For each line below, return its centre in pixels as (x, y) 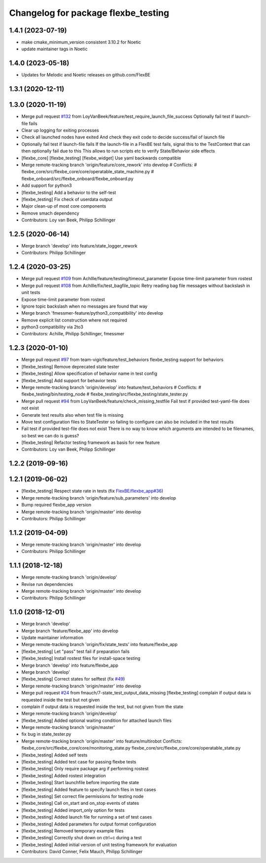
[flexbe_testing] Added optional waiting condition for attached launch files (97, 720)
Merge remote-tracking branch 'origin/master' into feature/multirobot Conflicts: (102, 741)
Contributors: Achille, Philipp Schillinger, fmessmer (73, 334)
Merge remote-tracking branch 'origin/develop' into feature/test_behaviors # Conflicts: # (111, 387)
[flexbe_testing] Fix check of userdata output (67, 199)
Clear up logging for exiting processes (60, 130)
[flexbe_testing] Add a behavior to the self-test (69, 192)
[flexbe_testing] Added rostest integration (64, 775)
